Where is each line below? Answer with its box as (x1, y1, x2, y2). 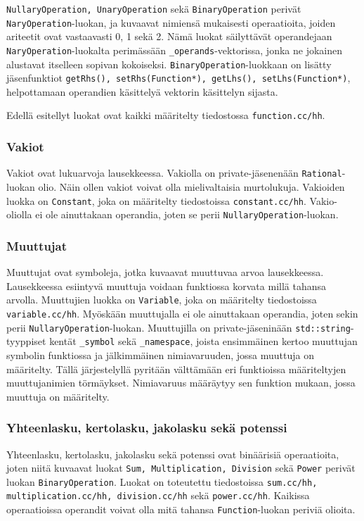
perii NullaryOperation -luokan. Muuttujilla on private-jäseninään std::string (6, 320, 351, 334)
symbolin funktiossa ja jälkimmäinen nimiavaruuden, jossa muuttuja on (6, 347, 314, 362)
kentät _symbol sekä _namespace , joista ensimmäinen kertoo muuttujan (49, 334, 358, 349)
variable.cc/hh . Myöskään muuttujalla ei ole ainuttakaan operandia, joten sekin (6, 306, 358, 320)
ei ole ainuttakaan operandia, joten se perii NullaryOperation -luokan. (35, 207, 339, 222)
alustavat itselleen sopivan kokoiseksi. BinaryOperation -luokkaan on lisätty (6, 56, 332, 71)
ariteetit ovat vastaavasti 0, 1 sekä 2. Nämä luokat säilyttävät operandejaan (6, 29, 332, 44)
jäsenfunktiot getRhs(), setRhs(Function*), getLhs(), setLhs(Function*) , (6, 70, 351, 85)
